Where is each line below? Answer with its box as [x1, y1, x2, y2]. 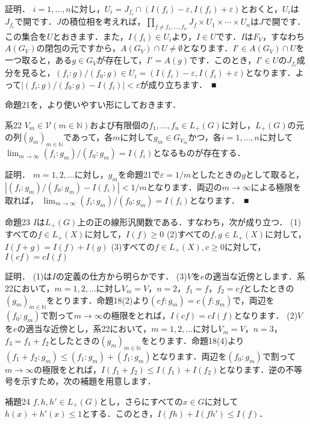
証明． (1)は [5, 270, 52, 282]
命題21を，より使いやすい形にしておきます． [5, 98, 181, 111]
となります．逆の [219, 363, 286, 375]
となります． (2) [234, 309, 298, 322]
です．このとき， [189, 54, 256, 66]
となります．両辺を [151, 349, 227, 362]
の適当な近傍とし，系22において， [17, 322, 152, 335]
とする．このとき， [82, 407, 158, 420]
